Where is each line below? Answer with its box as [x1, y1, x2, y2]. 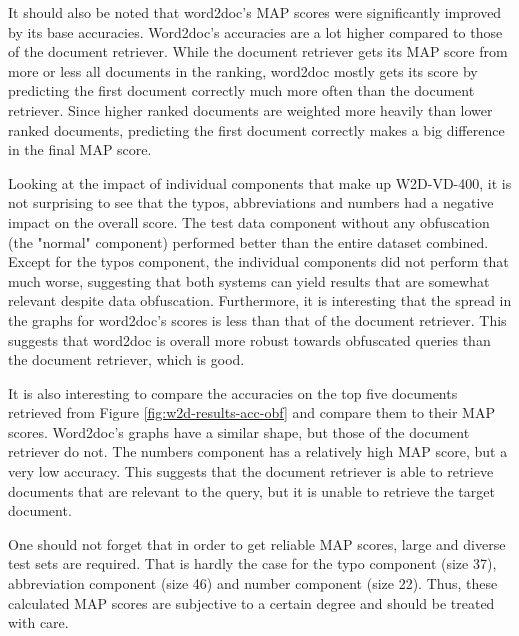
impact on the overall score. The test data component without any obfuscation [8, 211, 490, 232]
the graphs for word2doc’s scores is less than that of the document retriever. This [8, 309, 507, 330]
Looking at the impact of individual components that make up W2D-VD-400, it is [8, 172, 512, 193]
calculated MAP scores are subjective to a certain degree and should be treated [8, 592, 495, 613]
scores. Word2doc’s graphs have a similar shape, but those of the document [8, 421, 470, 442]
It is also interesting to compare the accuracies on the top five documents [8, 382, 458, 403]
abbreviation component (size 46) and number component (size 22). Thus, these [8, 573, 498, 594]
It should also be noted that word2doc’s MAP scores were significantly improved [8, 2, 502, 22]
